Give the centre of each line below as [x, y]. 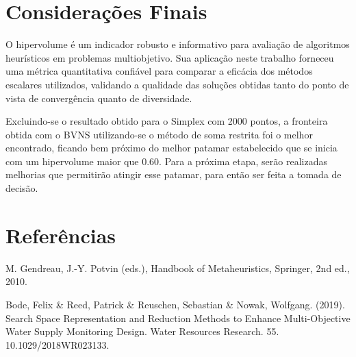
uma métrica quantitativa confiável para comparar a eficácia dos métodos [159, 71]
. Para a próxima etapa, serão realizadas [243, 161]
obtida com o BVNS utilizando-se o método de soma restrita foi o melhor [159, 134]
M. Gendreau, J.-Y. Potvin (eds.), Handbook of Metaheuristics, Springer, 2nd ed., [178, 268]
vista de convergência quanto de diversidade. [99, 98]
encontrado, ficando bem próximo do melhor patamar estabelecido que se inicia [171, 148]
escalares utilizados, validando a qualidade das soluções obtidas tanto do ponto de [177, 84]
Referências [61, 235]
